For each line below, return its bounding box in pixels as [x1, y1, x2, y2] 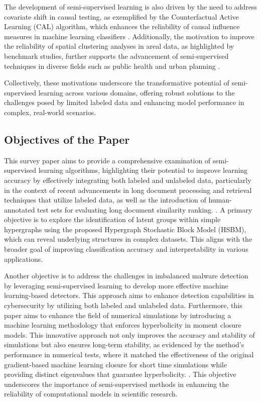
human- [208, 194, 232, 205]
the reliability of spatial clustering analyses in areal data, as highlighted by [4, 41, 234, 51]
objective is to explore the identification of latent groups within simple [4, 214, 221, 225]
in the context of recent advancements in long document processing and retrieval [4, 184, 252, 195]
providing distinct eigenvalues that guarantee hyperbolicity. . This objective [4, 369, 236, 379]
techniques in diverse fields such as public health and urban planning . [4, 60, 220, 71]
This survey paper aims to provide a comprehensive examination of [4, 155, 211, 165]
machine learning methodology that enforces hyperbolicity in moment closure [4, 320, 241, 330]
